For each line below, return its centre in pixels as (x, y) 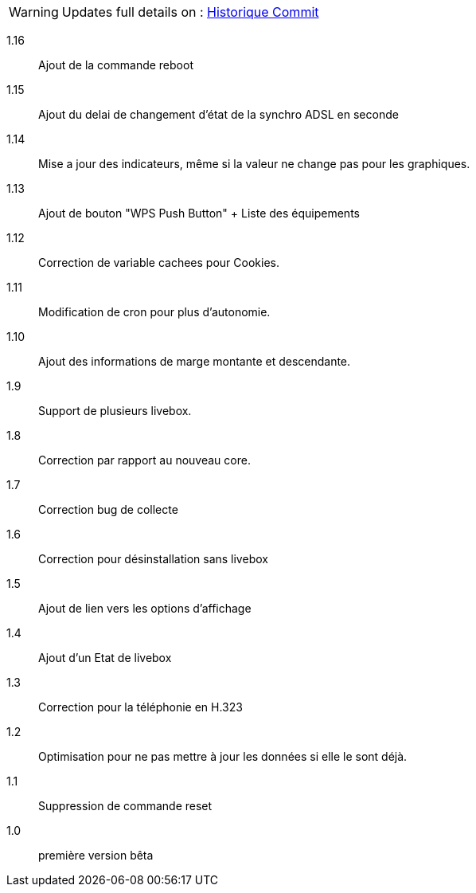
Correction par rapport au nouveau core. (144, 460)
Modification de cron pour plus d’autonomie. (154, 312)
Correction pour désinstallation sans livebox (153, 559)
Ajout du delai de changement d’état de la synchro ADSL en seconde (218, 114)
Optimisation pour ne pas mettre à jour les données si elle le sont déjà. (223, 756)
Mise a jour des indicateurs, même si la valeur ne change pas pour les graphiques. (254, 164)
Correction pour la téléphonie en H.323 (140, 707)
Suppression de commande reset (125, 806)
